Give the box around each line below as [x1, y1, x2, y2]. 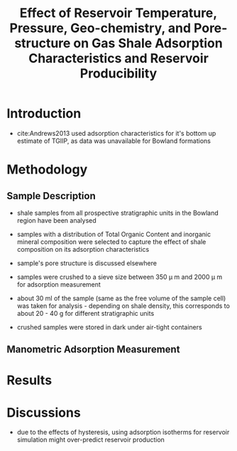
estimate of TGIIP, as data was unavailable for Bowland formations [16, 137, 211, 145]
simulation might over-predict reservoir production [16, 435, 165, 444]
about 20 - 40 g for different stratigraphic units [16, 309, 155, 317]
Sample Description [6, 190, 97, 202]
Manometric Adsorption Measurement [6, 344, 180, 356]
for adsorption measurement [16, 280, 101, 289]
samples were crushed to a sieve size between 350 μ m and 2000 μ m [16, 272, 223, 281]
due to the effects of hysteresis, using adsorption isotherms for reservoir [16, 428, 230, 437]
